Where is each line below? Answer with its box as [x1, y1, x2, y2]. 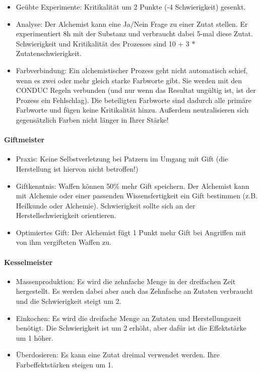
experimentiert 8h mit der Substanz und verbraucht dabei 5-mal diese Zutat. [16, 28, 253, 39]
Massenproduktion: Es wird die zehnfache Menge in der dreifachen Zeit [16, 276, 236, 286]
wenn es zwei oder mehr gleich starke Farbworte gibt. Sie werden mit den [16, 75, 242, 85]
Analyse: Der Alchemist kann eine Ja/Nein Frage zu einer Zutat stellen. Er [16, 18, 248, 29]
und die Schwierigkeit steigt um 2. [16, 296, 121, 306]
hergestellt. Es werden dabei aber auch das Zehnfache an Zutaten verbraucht [16, 286, 253, 296]
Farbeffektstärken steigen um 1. [16, 359, 113, 370]
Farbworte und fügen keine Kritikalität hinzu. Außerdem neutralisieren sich [16, 104, 249, 115]
